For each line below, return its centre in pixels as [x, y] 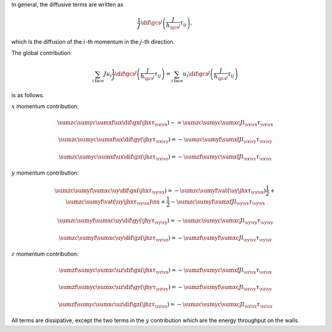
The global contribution [41, 53]
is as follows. [28, 95]
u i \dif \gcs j [196, 74]
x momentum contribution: [45, 106]
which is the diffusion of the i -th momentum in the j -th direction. [93, 41]
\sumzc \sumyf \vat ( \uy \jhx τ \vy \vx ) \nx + [116, 202]
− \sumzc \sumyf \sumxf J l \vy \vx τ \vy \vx [218, 202]
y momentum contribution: [45, 173]
